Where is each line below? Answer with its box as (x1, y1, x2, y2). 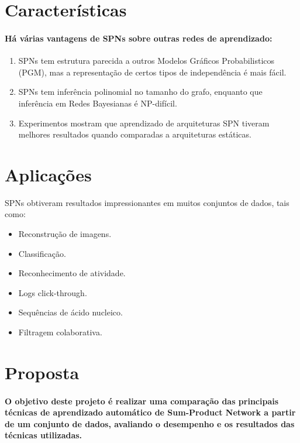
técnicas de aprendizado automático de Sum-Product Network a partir (5, 406, 296, 418)
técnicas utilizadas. (5, 429, 82, 441)
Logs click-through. (18, 286, 87, 298)
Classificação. (18, 247, 66, 259)
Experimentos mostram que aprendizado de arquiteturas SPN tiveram (18, 116, 270, 129)
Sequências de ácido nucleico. (18, 306, 123, 318)
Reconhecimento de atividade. (18, 267, 126, 279)
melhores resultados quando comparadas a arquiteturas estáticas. (18, 128, 251, 140)
